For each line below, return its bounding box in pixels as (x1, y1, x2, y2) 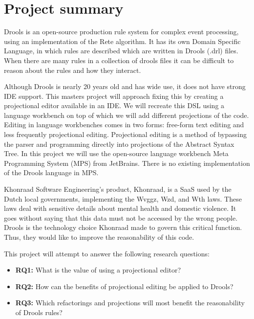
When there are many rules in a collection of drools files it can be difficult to (4, 55, 234, 65)
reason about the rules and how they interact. (4, 65, 141, 75)
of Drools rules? (15, 307, 63, 317)
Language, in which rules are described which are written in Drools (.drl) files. (4, 46, 238, 56)
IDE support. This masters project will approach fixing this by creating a (4, 91, 224, 101)
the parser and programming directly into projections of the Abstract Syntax (4, 138, 234, 149)
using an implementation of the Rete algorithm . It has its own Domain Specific (4, 36, 241, 46)
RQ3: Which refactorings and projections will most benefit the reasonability (15, 297, 245, 308)
